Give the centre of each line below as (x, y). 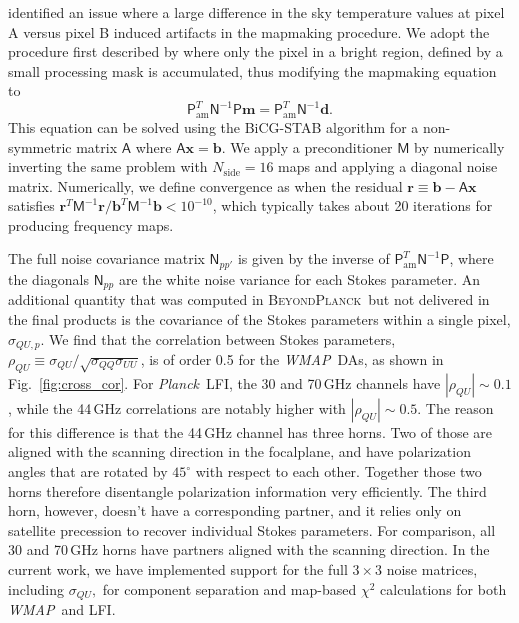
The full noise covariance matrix (106, 258)
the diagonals (48, 278)
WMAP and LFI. (62, 609)
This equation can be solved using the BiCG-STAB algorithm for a (213, 126)
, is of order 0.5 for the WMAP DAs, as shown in (292, 359)
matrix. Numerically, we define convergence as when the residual (205, 185)
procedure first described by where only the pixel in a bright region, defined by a (255, 51)
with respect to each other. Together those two (338, 471)
